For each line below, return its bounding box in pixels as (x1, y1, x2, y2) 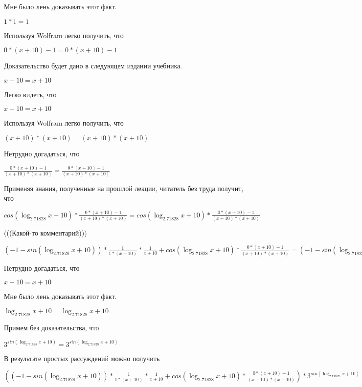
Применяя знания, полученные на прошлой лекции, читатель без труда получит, (4, 183, 244, 193)
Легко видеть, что (4, 89, 57, 99)
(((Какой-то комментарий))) (4, 228, 87, 238)
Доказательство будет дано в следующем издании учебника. (4, 61, 182, 71)
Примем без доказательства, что (4, 322, 99, 332)
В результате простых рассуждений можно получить (4, 353, 160, 363)
